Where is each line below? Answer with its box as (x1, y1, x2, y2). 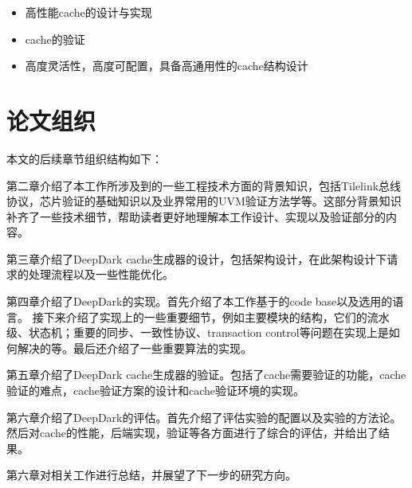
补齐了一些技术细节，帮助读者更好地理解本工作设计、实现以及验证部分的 (6, 208, 386, 224)
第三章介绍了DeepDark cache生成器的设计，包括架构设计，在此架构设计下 (6, 250, 387, 267)
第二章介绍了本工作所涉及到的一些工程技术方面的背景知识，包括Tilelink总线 (6, 177, 402, 193)
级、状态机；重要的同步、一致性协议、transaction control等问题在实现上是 (6, 324, 389, 341)
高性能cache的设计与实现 (25, 4, 152, 20)
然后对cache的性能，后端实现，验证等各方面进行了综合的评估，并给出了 (6, 424, 379, 441)
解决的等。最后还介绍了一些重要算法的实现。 (17, 339, 252, 356)
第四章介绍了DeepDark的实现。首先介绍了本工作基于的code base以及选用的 (6, 293, 393, 310)
